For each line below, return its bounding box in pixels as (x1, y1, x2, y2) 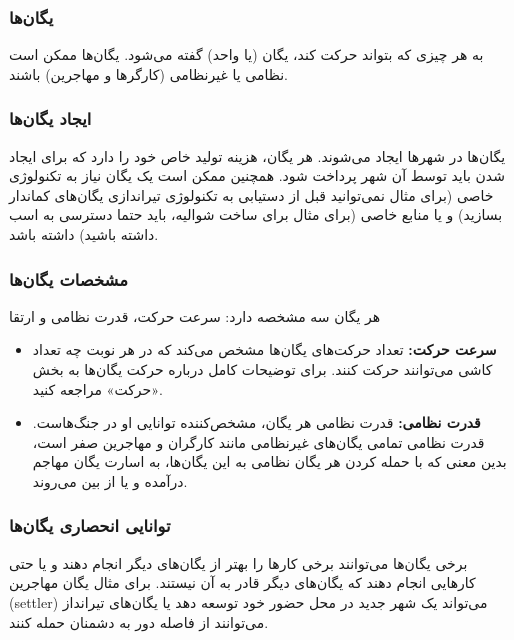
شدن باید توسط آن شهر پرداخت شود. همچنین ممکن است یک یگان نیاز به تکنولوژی (9, 165, 505, 186)
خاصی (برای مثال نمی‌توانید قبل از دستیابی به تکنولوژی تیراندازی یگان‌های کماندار (9, 184, 494, 205)
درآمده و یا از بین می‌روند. (32, 470, 188, 491)
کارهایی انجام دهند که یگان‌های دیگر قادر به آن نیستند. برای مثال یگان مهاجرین (9, 572, 476, 593)
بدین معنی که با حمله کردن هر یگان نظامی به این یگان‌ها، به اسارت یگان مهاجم (32, 451, 507, 472)
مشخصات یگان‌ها (9, 266, 128, 291)
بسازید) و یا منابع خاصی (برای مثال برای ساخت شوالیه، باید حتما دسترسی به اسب (9, 204, 503, 225)
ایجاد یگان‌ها (9, 106, 92, 131)
